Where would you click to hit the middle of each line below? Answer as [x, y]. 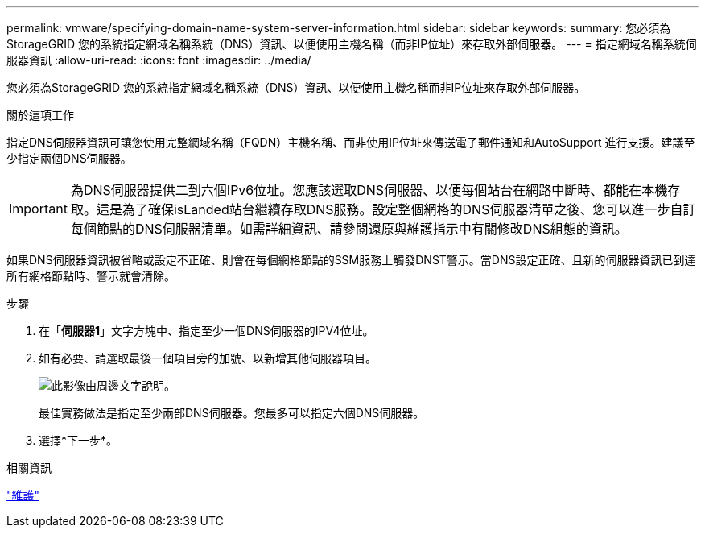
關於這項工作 [40, 115]
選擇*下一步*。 [78, 440]
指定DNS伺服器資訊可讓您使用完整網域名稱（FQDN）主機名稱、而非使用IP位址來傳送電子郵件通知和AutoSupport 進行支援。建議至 [351, 142]
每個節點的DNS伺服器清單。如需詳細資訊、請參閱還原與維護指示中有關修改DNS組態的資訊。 [349, 229]
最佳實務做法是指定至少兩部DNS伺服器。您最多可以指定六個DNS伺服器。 [232, 413]
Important [38, 209]
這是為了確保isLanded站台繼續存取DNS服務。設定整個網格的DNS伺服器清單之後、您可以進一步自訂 [396, 209]
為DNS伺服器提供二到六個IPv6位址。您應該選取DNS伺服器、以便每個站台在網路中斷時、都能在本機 [369, 190]
